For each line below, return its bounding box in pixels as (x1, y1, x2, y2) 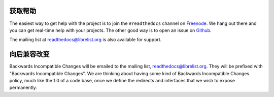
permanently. (9, 84, 38, 91)
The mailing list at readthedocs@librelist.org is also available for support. (9, 37, 162, 43)
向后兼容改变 (9, 50, 50, 58)
